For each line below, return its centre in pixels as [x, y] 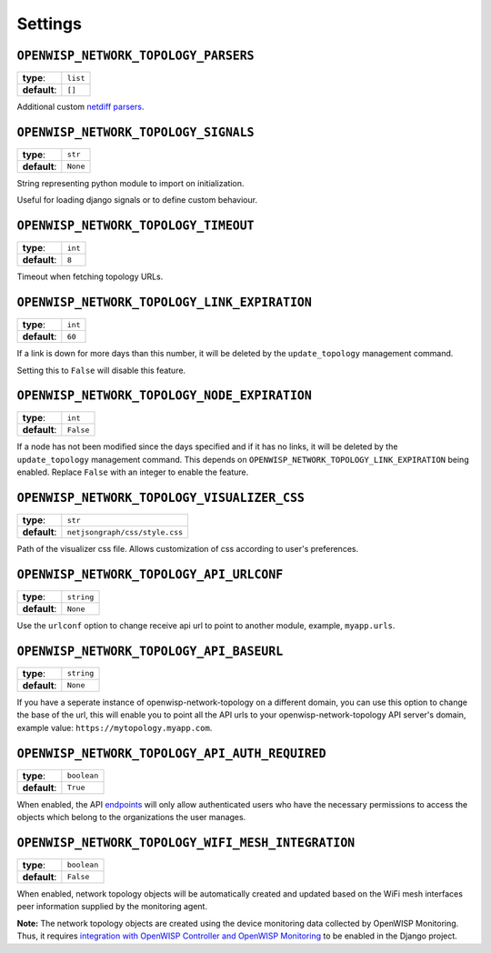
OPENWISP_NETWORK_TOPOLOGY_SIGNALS [135, 132]
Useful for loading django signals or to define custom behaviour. [137, 200]
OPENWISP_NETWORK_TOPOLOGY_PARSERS [135, 55]
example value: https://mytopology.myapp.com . [115, 727]
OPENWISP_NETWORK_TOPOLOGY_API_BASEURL [150, 651]
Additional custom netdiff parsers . [80, 107]
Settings [49, 24]
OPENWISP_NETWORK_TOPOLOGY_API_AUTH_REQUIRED [171, 753]
